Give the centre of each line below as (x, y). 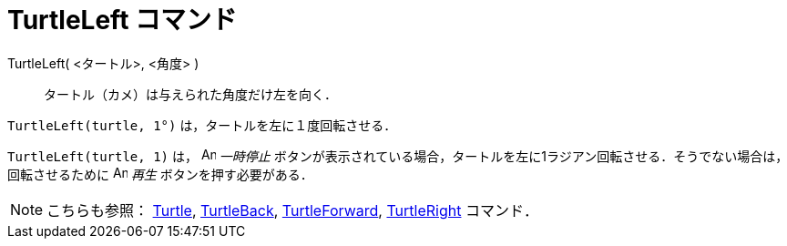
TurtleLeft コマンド (123, 20)
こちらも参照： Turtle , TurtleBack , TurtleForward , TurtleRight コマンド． (292, 210)
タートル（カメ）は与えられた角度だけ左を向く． (190, 94)
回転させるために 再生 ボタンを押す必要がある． (160, 174)
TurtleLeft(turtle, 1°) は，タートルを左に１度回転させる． (202, 125)
